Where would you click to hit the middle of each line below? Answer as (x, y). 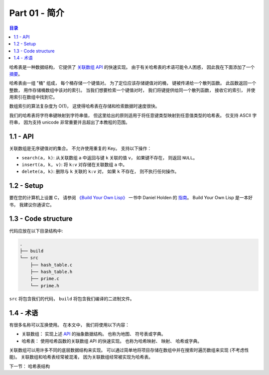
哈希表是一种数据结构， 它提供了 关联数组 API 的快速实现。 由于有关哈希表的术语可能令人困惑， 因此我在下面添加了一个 (132, 67)
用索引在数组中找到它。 (33, 97)
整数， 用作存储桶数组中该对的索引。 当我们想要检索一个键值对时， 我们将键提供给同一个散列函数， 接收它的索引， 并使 (132, 90)
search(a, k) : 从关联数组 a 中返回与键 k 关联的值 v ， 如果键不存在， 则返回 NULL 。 (110, 157)
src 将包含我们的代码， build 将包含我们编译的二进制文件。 (72, 298)
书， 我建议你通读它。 (32, 205)
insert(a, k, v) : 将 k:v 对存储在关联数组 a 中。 (74, 164)
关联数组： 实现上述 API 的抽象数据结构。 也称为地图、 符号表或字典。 (94, 334)
